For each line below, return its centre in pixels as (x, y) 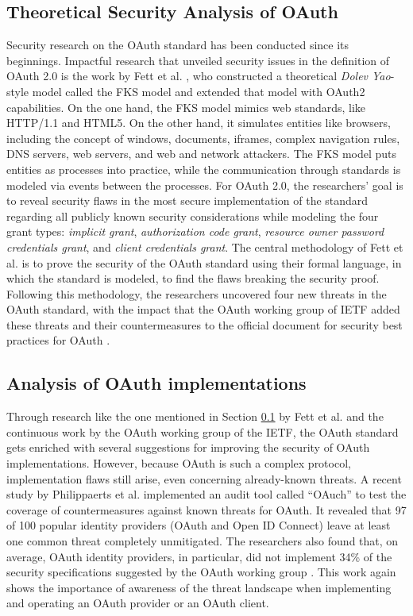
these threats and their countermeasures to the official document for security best (205, 324)
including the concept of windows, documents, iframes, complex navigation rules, (203, 138)
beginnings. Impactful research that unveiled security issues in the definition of (198, 60)
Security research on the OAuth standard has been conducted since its (178, 45)
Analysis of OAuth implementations (156, 383)
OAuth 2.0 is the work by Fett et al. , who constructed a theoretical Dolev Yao (199, 76)
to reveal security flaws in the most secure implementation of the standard (187, 200)
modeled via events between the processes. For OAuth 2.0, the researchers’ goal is (205, 185)
